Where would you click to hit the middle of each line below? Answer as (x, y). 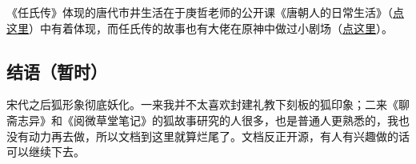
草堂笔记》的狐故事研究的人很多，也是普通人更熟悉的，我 (247, 120)
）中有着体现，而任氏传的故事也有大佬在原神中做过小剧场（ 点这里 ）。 (211, 28)
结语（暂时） (57, 71)
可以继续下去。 (46, 152)
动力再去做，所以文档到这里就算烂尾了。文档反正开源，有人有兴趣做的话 (219, 136)
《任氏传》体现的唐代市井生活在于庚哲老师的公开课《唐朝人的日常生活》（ (200, 12)
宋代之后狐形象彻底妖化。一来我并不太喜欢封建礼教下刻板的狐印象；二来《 (202, 104)
